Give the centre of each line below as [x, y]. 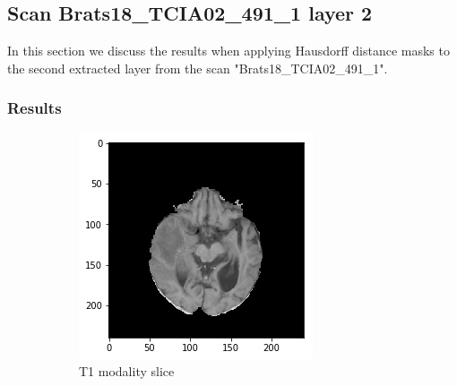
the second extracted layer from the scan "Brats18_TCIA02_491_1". [198, 68]
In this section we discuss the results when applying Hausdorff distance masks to [228, 51]
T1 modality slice [127, 371]
